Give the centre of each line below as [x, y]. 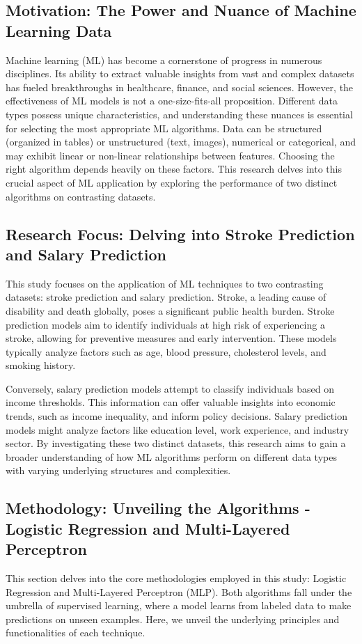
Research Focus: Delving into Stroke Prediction [180, 234]
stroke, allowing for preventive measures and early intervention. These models [171, 338]
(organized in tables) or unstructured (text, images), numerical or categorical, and [181, 142]
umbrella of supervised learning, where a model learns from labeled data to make [179, 605]
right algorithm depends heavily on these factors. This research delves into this [174, 169]
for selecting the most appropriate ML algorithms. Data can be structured [164, 128]
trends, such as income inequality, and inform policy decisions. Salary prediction [176, 416]
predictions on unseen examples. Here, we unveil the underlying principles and [173, 619]
